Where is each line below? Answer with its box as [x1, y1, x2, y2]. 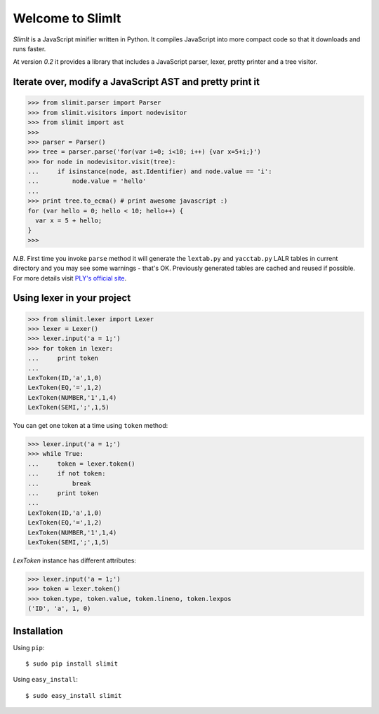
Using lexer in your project [13, 292, 131, 304]
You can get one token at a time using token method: [13, 422, 168, 430]
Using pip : [13, 643, 45, 652]
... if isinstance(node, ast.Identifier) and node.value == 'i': [27, 168, 272, 175]
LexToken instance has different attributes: [13, 556, 137, 565]
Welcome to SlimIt [13, 11, 121, 26]
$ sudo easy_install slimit [25, 692, 122, 699]
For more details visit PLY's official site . [13, 274, 127, 282]
